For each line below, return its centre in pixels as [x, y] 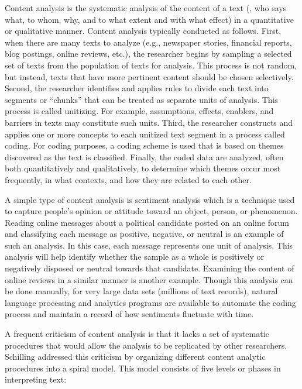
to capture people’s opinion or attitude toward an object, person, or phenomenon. [151, 211]
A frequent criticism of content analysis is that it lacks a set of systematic [137, 334]
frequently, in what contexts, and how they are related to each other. [128, 179]
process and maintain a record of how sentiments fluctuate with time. [129, 314]
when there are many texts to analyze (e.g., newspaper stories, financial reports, [148, 42]
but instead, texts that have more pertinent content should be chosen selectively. [149, 76]
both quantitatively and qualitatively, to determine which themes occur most [143, 168]
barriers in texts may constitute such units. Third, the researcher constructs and [149, 122]
